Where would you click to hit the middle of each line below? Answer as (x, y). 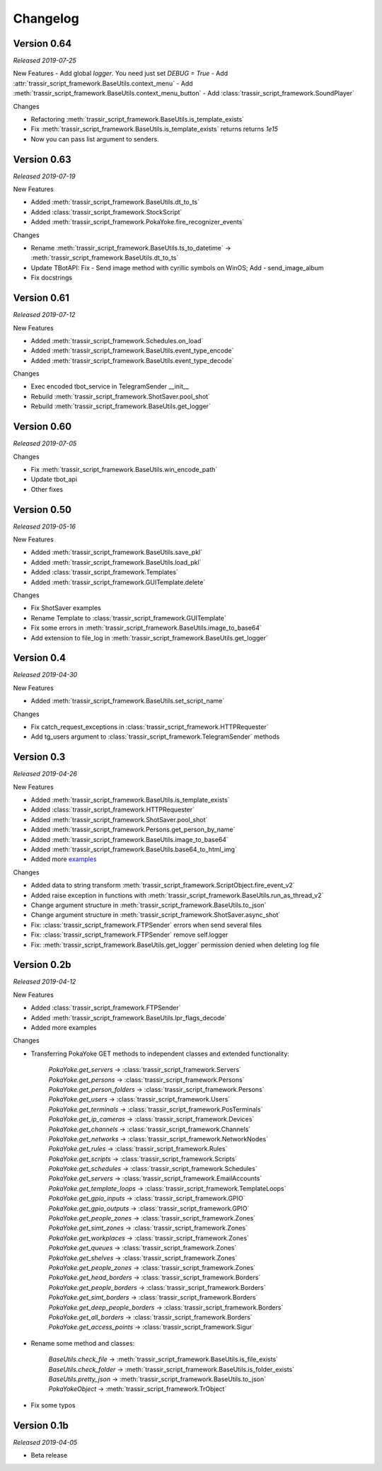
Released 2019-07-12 (44, 315)
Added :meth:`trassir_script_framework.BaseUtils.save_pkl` (117, 553)
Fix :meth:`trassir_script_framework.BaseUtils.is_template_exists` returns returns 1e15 (155, 129)
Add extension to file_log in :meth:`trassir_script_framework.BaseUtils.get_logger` (149, 638)
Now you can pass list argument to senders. (95, 139)
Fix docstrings (52, 278)
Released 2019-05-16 (44, 526)
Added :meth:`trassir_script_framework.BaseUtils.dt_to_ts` (115, 202)
